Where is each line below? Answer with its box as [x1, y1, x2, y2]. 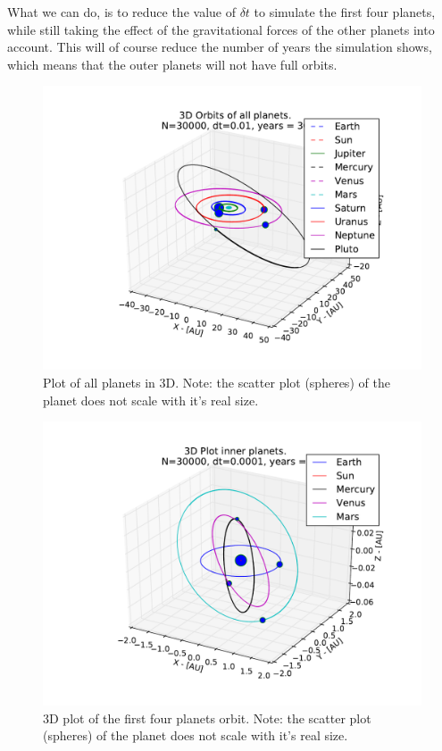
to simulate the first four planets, [254, 3, 436, 21]
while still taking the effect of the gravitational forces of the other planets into [7, 20, 435, 38]
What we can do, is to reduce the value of [7, 3, 236, 21]
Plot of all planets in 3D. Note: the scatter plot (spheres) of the [43, 372, 390, 391]
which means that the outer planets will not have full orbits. [7, 54, 338, 73]
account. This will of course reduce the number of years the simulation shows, [7, 38, 432, 56]
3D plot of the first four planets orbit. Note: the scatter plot [43, 708, 371, 727]
